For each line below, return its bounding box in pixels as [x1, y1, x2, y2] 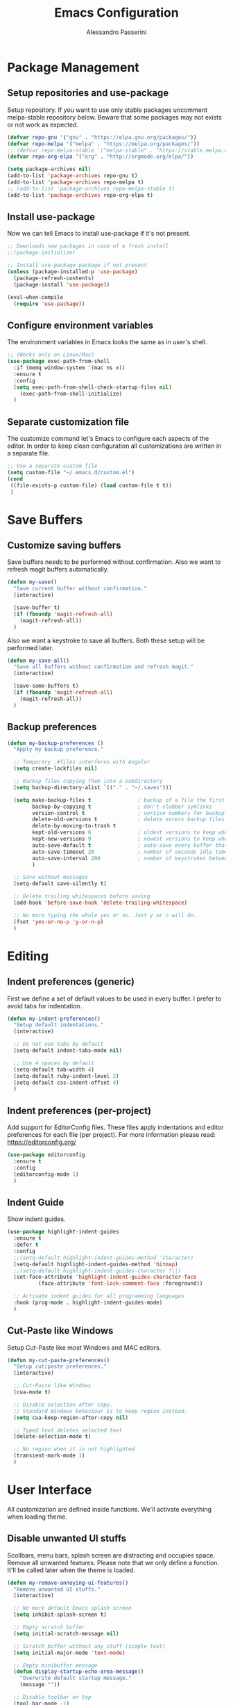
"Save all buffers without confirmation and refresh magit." [13, 663, 194, 670]
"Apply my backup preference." [13, 746, 104, 753]
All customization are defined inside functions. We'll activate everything [7, 1505, 212, 1513]
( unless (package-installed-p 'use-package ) [7, 268, 138, 275]
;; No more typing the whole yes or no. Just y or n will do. [13, 912, 197, 919]
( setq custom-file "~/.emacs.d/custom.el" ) [7, 469, 135, 476]
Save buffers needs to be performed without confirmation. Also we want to [7, 558, 221, 566]
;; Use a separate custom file [7, 462, 98, 470]
